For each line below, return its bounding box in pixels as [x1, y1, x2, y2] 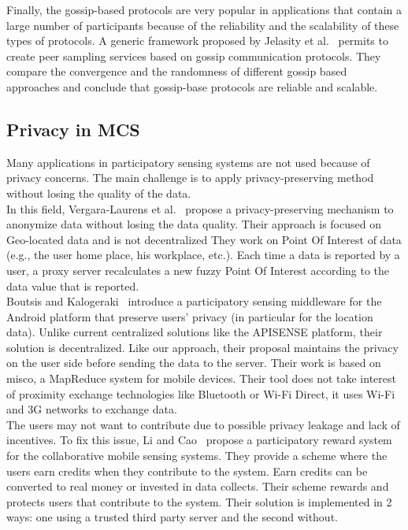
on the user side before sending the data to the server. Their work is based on [6, 354, 381, 371]
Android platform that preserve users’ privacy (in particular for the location [6, 308, 373, 324]
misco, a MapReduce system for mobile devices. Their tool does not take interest [6, 370, 396, 387]
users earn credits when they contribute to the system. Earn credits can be [6, 462, 368, 479]
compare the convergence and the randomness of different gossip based [6, 63, 347, 80]
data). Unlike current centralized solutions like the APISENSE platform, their [6, 324, 383, 340]
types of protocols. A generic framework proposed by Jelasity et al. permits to [6, 32, 388, 49]
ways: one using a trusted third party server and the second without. [6, 509, 338, 525]
